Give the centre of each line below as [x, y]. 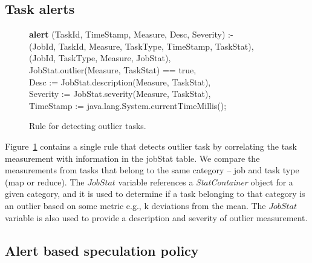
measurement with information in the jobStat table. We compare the [132, 158]
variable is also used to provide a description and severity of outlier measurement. [156, 217]
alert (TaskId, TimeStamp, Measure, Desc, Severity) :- [131, 34]
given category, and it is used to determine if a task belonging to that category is [155, 194]
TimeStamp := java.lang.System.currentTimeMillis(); [128, 105]
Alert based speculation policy [102, 250]
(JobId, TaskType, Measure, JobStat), [100, 58]
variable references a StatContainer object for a [206, 181]
